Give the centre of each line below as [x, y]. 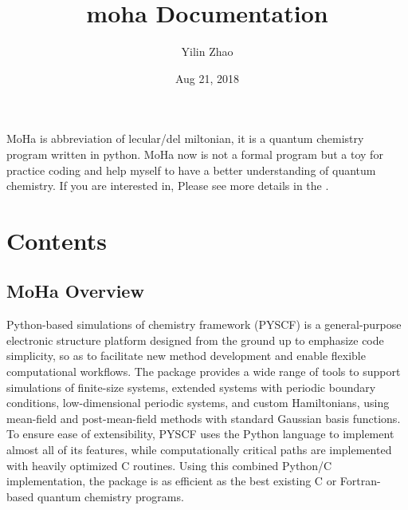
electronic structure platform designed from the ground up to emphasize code [195, 340]
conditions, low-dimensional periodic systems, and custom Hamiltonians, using [198, 403]
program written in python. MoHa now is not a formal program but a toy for [195, 154]
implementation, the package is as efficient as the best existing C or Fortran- [194, 481]
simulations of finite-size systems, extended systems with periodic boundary [191, 387]
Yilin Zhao [207, 51]
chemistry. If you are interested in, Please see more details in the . [168, 186]
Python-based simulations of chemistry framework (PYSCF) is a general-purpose [204, 324]
